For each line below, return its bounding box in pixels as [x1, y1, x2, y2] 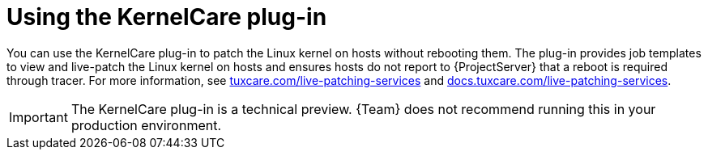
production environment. [70, 116, 222, 133]
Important [9, 108, 68, 125]
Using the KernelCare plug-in [6, 3, 327, 31]
